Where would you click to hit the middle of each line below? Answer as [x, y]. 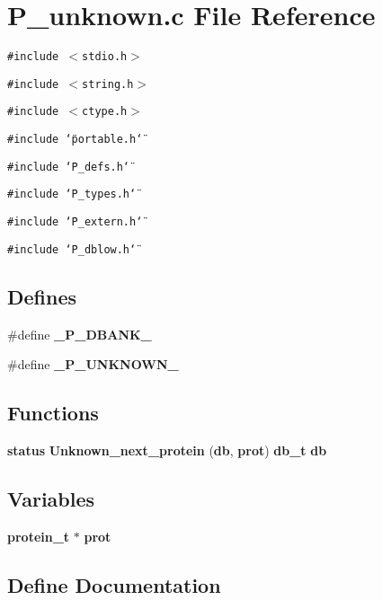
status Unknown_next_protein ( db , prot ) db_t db [167, 450]
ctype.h [105, 112]
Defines [42, 296]
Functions [53, 413]
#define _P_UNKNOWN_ [93, 364]
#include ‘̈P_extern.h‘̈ [75, 222]
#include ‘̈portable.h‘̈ [75, 140]
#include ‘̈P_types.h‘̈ [72, 194]
